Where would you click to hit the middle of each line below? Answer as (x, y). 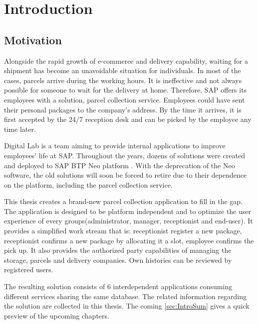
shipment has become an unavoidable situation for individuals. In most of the (123, 70)
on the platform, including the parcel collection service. (88, 184)
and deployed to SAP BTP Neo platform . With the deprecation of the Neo (120, 165)
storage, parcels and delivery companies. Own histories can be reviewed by (118, 260)
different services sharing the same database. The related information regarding (125, 296)
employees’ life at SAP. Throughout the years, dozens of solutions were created (125, 155)
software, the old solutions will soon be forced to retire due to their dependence (126, 175)
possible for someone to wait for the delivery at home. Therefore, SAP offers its (126, 90)
